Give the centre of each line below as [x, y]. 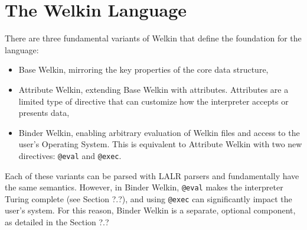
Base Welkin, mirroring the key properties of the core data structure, [143, 69]
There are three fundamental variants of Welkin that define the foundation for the [153, 38]
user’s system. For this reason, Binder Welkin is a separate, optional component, [150, 210]
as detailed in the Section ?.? [57, 222]
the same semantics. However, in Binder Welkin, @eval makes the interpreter [144, 187]
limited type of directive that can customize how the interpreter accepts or [153, 101]
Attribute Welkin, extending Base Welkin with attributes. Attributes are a [153, 89]
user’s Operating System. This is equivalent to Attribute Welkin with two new [160, 144]
